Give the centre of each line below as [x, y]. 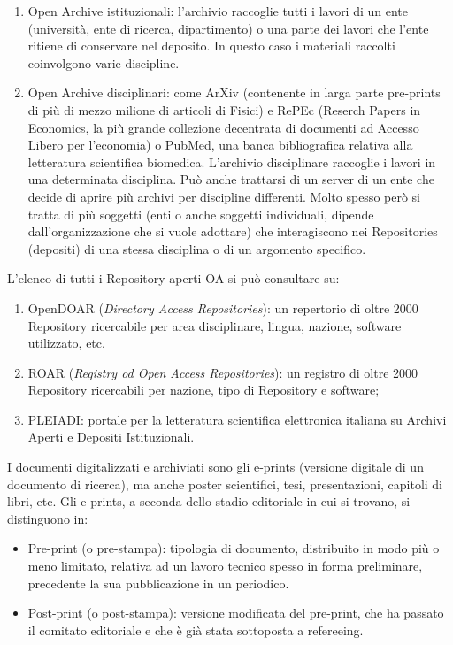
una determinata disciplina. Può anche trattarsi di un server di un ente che [231, 179]
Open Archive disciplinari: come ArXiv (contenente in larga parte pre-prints [234, 92]
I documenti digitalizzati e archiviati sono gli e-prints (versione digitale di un [215, 467]
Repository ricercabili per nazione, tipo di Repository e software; [203, 390]
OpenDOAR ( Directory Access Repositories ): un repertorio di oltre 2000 [223, 307]
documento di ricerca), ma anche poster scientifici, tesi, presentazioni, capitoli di [225, 484]
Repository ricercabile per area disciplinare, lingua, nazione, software [215, 325]
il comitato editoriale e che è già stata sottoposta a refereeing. [196, 630]
